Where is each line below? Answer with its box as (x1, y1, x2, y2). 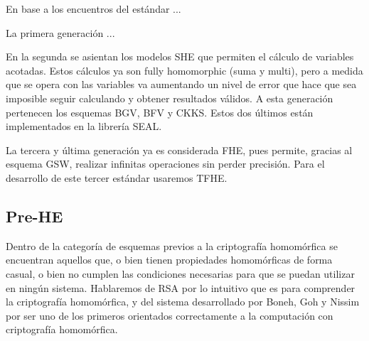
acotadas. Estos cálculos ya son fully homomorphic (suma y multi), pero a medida (6, 63, 363, 77)
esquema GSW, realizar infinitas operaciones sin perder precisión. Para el (6, 156, 325, 171)
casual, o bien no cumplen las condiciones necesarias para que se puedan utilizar (6, 266, 355, 281)
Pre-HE (6, 205, 63, 227)
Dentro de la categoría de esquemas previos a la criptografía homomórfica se (6, 238, 338, 253)
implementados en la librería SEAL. (6, 119, 162, 134)
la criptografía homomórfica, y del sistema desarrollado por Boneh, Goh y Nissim (6, 294, 360, 309)
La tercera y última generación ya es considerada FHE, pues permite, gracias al (6, 142, 353, 157)
